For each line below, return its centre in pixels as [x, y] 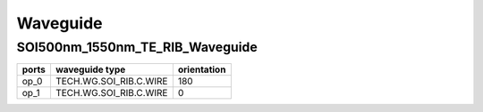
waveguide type [90, 69]
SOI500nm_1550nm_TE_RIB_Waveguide [137, 47]
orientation [202, 69]
